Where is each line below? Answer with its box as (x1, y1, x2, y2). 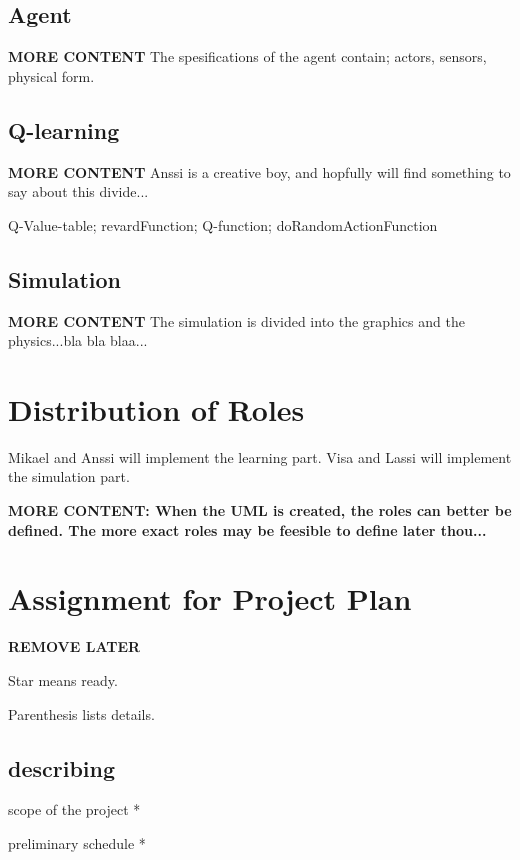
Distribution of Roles (8, 388, 305, 429)
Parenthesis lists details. (8, 703, 155, 724)
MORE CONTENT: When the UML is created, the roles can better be (8, 500, 512, 521)
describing (8, 752, 116, 783)
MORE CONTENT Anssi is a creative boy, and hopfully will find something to (8, 161, 511, 182)
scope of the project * (8, 799, 141, 820)
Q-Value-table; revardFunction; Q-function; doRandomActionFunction (8, 214, 438, 235)
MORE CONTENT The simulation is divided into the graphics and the (8, 310, 465, 331)
